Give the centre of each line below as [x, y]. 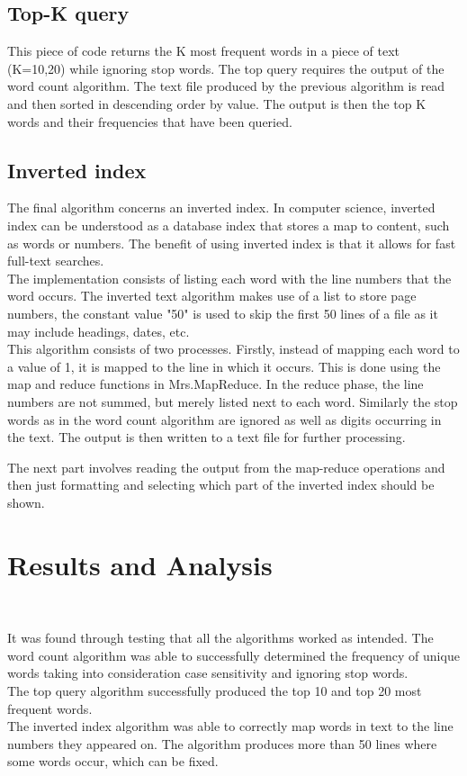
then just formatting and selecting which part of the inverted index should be [221, 485]
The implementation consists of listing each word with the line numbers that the [229, 278]
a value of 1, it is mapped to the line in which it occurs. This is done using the [224, 366]
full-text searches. [56, 261]
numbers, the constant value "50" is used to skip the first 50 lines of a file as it [223, 313]
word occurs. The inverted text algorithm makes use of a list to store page [212, 296]
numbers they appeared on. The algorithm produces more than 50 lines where [222, 743]
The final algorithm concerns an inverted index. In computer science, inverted [221, 208]
